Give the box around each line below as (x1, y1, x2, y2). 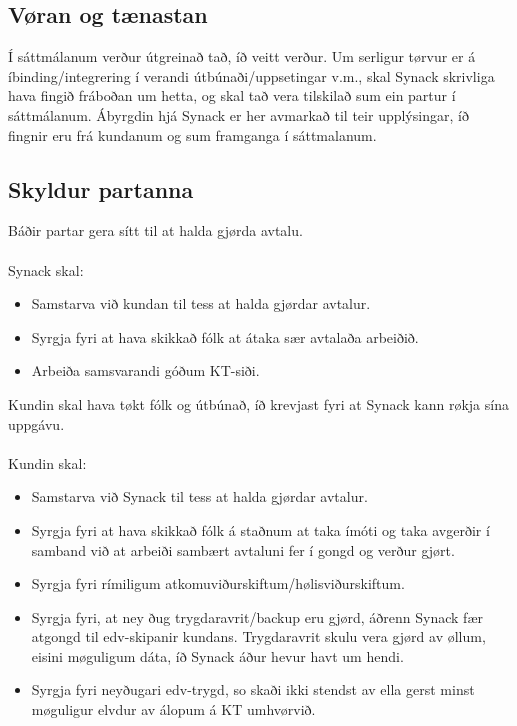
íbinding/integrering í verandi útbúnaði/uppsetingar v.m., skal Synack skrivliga (8, 65, 495, 86)
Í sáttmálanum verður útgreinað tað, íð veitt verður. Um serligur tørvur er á (8, 46, 476, 67)
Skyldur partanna (8, 173, 194, 204)
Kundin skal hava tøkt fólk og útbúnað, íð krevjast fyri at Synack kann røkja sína (8, 393, 509, 414)
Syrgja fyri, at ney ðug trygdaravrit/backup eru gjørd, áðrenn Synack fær (31, 606, 483, 627)
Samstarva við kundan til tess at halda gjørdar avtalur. (31, 293, 371, 314)
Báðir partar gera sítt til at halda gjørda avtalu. (8, 220, 303, 241)
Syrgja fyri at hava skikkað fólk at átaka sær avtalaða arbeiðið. (31, 326, 419, 347)
